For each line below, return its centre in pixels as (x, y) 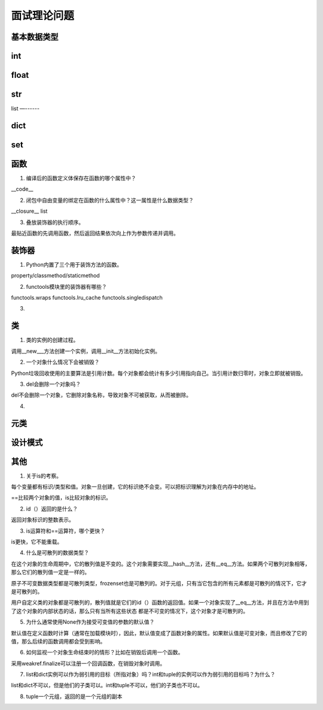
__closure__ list (29, 211)
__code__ (22, 189)
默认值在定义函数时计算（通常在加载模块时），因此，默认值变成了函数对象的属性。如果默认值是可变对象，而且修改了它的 (159, 633)
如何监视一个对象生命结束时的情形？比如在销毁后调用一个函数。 (105, 652)
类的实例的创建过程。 (52, 340)
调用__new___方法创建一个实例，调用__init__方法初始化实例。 (86, 351)
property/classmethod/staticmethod (55, 276)
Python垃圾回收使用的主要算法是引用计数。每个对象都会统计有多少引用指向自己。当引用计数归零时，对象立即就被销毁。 (159, 373)
